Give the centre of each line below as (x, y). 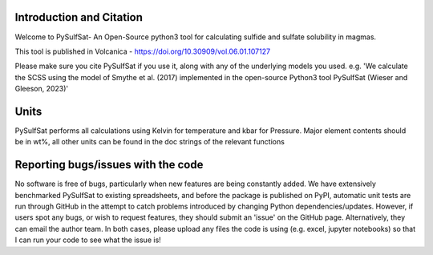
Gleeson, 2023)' (42, 89)
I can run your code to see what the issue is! (88, 240)
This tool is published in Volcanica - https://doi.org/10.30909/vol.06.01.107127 (143, 51)
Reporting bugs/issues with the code (109, 165)
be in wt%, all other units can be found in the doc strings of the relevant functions (150, 142)
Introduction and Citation (79, 17)
